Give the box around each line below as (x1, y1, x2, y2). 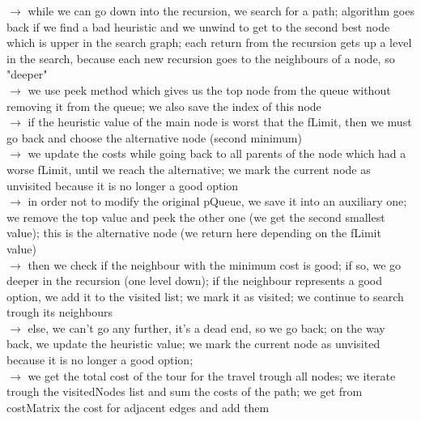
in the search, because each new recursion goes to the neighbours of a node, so (6, 49, 395, 66)
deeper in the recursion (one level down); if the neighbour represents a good (6, 272, 383, 289)
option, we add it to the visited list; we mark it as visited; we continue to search (6, 287, 404, 304)
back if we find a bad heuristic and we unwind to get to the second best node (6, 18, 390, 35)
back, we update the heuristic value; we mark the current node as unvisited (6, 335, 381, 352)
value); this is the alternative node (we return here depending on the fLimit (6, 224, 381, 241)
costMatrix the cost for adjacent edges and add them (6, 398, 270, 415)
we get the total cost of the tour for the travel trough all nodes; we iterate (28, 367, 396, 384)
